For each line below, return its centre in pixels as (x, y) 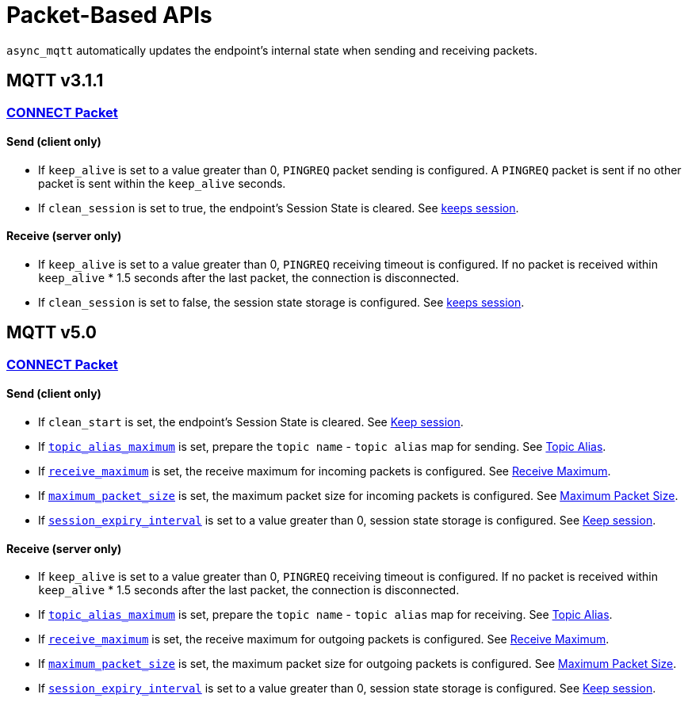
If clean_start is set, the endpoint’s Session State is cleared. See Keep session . (251, 422)
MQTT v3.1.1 (55, 81)
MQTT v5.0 (52, 333)
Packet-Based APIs (109, 15)
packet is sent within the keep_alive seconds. (162, 183)
